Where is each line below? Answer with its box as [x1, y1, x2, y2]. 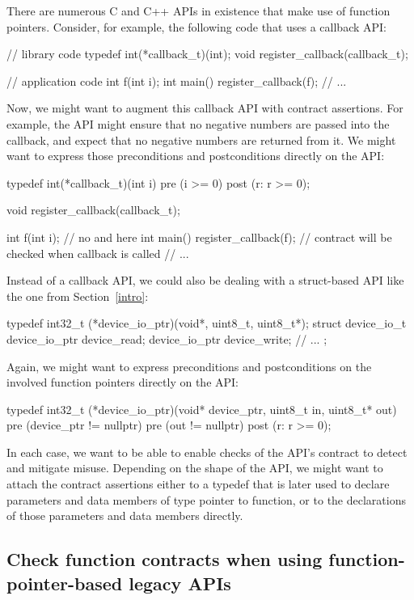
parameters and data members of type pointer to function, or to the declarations [6, 491, 406, 508]
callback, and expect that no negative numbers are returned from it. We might [6, 131, 396, 148]
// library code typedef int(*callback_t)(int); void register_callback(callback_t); [6, 45, 408, 62]
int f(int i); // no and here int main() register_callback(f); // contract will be [6, 228, 392, 245]
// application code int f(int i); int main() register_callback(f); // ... [6, 72, 347, 89]
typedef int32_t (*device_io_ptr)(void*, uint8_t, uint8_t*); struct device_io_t [6, 315, 407, 332]
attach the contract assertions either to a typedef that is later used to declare [6, 475, 390, 492]
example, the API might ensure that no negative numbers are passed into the [6, 115, 390, 132]
